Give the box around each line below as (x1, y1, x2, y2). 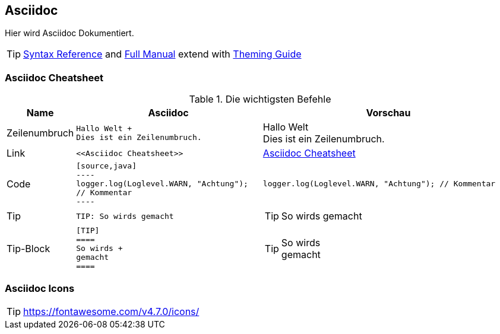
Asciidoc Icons (5, 282, 75, 294)
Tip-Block (7, 242, 50, 255)
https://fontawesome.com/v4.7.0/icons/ (23, 305, 200, 317)
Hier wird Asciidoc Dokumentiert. (5, 28, 134, 39)
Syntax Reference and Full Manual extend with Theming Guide (23, 48, 302, 61)
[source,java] (76, 161, 137, 171)
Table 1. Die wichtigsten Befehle (189, 93, 331, 106)
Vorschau (366, 107, 411, 119)
